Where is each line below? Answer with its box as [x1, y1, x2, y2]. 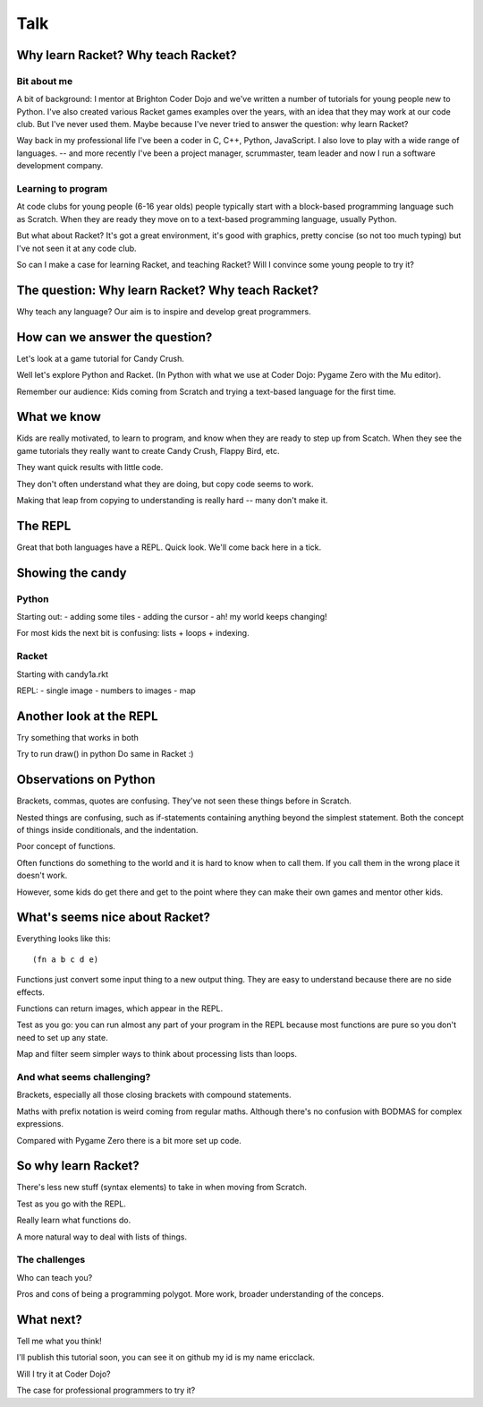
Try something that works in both [16, 732, 139, 742]
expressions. [16, 1119, 64, 1129]
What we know [16, 409, 102, 425]
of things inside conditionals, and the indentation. [16, 825, 199, 835]
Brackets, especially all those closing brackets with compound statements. [16, 1089, 292, 1101]
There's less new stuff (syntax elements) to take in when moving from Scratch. [16, 1182, 308, 1193]
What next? [16, 1312, 82, 1327]
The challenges [16, 1254, 86, 1266]
